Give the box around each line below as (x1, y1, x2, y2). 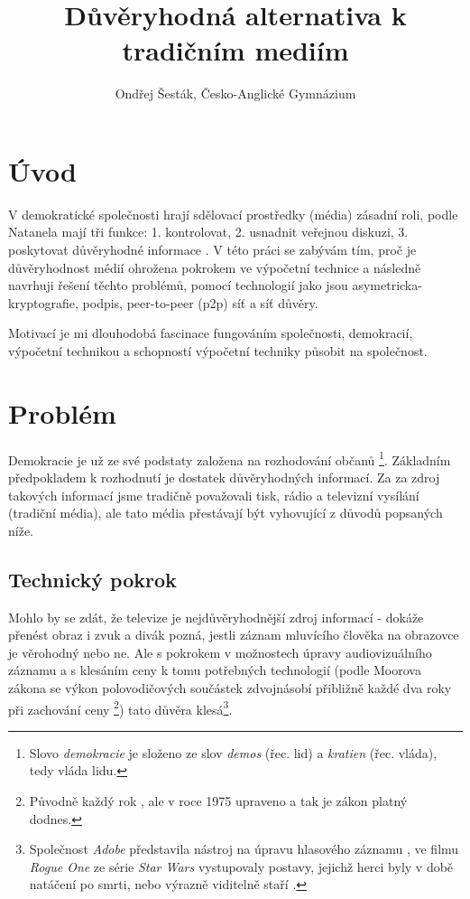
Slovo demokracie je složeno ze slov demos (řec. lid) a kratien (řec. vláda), (29, 743, 438, 762)
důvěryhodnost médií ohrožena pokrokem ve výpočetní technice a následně (8, 258, 421, 276)
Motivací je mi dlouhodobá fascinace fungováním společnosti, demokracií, (8, 323, 413, 342)
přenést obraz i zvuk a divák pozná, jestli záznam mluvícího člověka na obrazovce (8, 625, 459, 644)
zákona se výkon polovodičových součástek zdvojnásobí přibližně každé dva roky (8, 678, 452, 697)
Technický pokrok (8, 565, 177, 593)
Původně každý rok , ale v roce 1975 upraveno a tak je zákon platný (29, 791, 408, 810)
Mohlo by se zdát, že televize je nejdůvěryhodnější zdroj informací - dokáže (8, 607, 424, 626)
